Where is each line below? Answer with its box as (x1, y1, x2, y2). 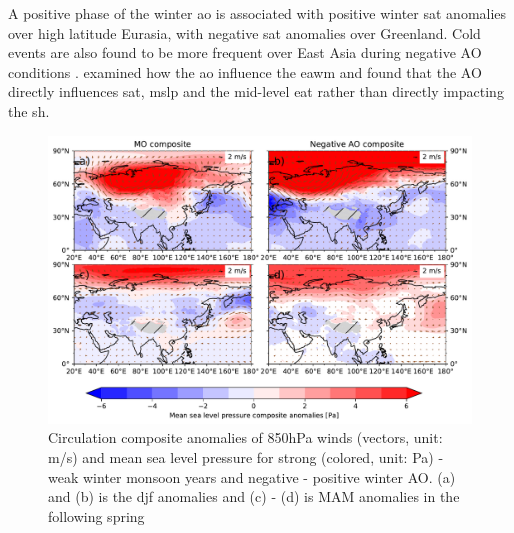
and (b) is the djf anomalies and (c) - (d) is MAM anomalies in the (48, 486, 460, 507)
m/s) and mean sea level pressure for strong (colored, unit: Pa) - (48, 446, 444, 467)
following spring (48, 505, 145, 526)
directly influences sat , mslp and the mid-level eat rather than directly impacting (8, 81, 504, 102)
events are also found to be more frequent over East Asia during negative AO (8, 42, 482, 63)
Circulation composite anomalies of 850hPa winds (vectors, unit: (48, 427, 443, 448)
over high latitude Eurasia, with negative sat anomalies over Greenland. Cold (8, 22, 481, 43)
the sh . (8, 100, 50, 121)
